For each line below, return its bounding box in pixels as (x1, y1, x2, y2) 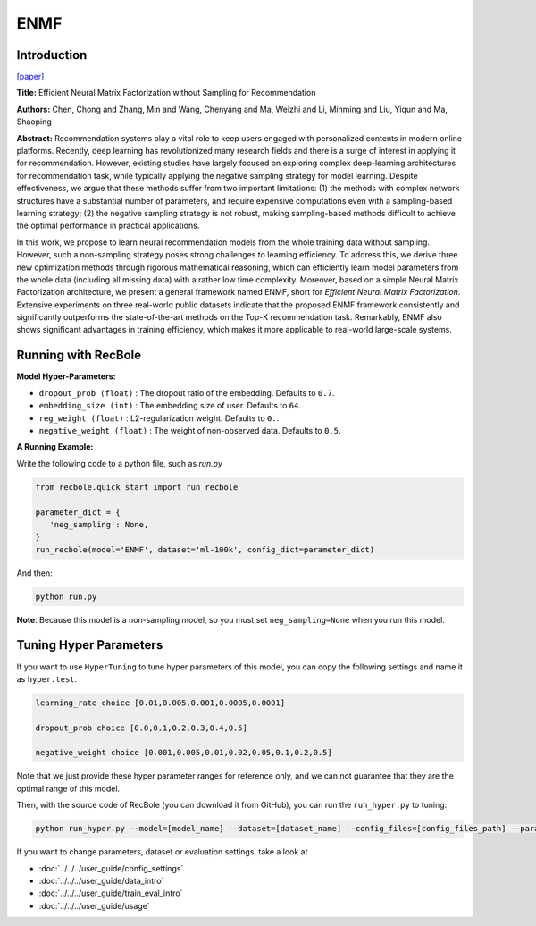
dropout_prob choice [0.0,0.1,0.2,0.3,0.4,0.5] (35, 722, 247, 733)
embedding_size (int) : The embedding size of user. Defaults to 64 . (38, 400, 301, 411)
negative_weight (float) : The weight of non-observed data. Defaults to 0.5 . (38, 425, 341, 435)
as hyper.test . (16, 673, 78, 684)
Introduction (16, 47, 88, 63)
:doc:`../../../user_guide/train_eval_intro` (38, 888, 183, 898)
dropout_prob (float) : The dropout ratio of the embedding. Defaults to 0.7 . (38, 387, 335, 398)
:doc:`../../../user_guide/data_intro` (38, 875, 164, 886)
